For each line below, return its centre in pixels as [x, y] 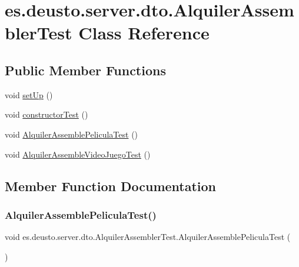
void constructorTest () [46, 114]
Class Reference [144, 33]
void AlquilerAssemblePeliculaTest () [72, 134]
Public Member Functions [85, 70]
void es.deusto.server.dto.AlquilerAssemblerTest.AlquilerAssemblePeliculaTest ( [148, 237]
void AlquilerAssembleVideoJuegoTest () [78, 154]
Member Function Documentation [111, 186]
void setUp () [29, 94]
